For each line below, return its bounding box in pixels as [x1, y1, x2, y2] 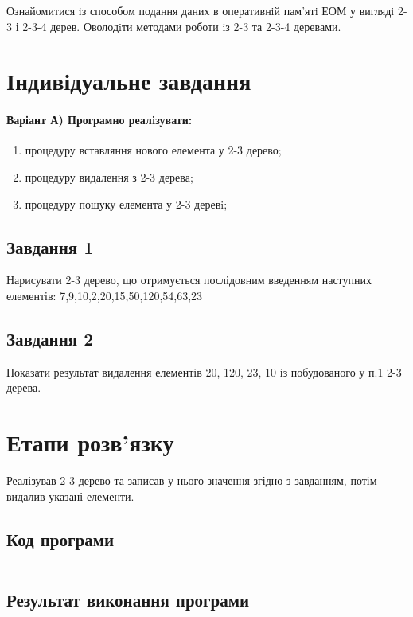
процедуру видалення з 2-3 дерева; [25, 168, 193, 185]
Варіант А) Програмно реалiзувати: [6, 111, 193, 128]
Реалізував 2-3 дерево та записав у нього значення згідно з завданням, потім [6, 472, 377, 489]
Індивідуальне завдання [6, 64, 251, 97]
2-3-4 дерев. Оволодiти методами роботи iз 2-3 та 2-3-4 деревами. [22, 18, 341, 34]
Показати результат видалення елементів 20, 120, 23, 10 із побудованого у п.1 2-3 [6, 363, 402, 380]
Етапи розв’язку [6, 426, 174, 459]
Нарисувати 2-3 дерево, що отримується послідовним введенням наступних [6, 271, 372, 288]
